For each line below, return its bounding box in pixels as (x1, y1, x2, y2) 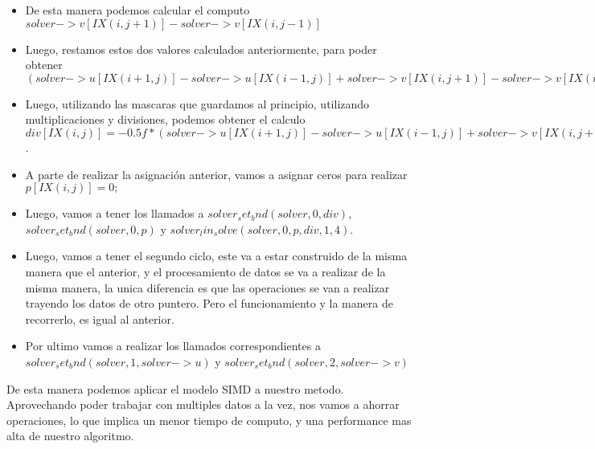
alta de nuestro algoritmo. (6, 427, 134, 444)
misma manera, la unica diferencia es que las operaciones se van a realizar (25, 279, 390, 296)
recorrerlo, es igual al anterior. (25, 310, 174, 327)
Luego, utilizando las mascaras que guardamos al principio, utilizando (25, 95, 370, 112)
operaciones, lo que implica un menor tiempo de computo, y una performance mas (6, 411, 412, 428)
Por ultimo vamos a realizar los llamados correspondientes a (25, 337, 321, 354)
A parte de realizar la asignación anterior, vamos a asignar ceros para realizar (25, 165, 408, 182)
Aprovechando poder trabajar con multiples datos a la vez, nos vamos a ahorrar (6, 396, 400, 413)
